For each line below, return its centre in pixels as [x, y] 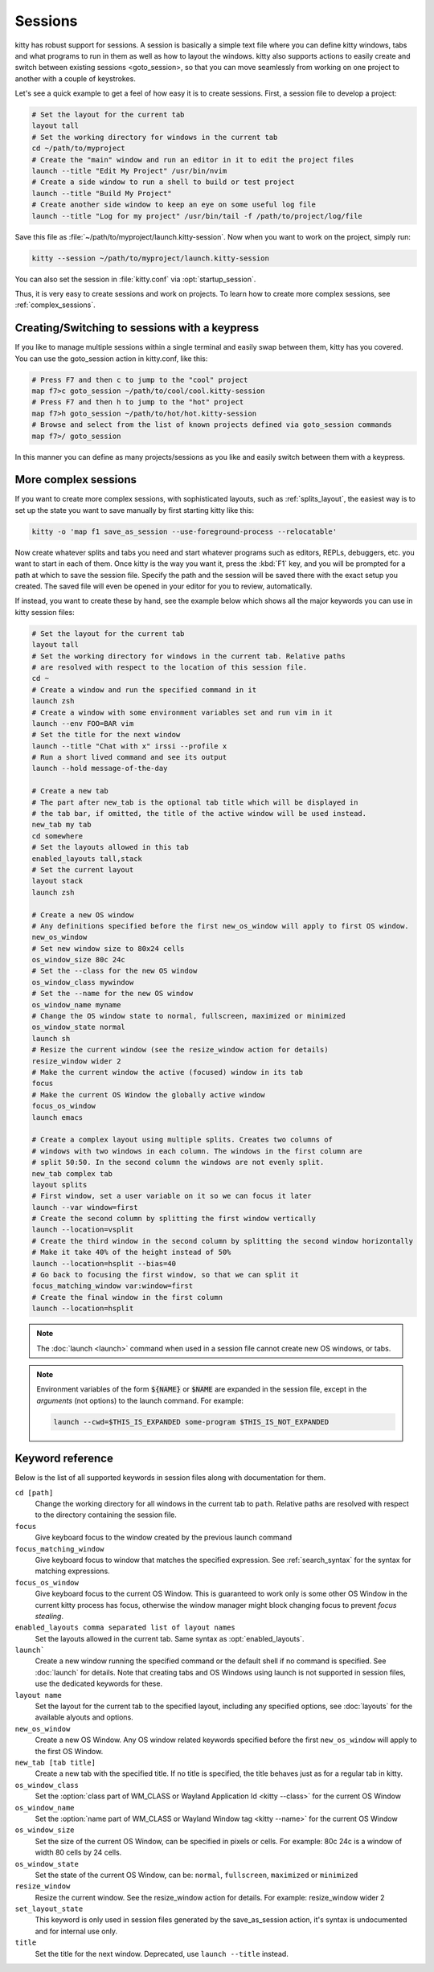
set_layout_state [49, 1909]
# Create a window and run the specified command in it [144, 690]
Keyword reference [64, 1459]
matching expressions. [72, 1571]
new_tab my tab [61, 825]
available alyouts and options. [84, 1717]
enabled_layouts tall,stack [87, 859]
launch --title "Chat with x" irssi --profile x [129, 746]
